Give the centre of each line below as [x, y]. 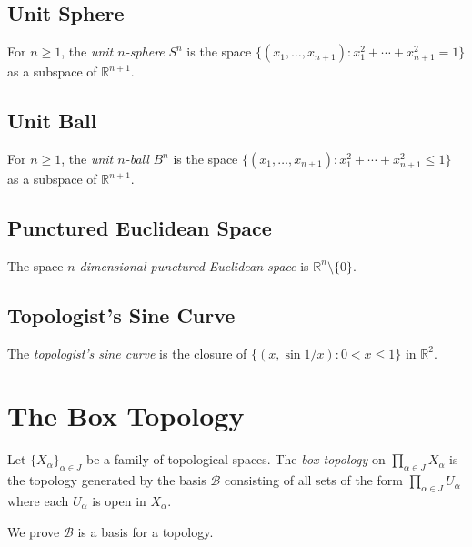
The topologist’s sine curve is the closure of [127, 353]
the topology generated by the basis [107, 480]
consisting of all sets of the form [313, 480]
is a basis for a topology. [146, 531]
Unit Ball [52, 121]
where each [38, 500]
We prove [34, 531]
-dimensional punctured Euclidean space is [192, 265]
